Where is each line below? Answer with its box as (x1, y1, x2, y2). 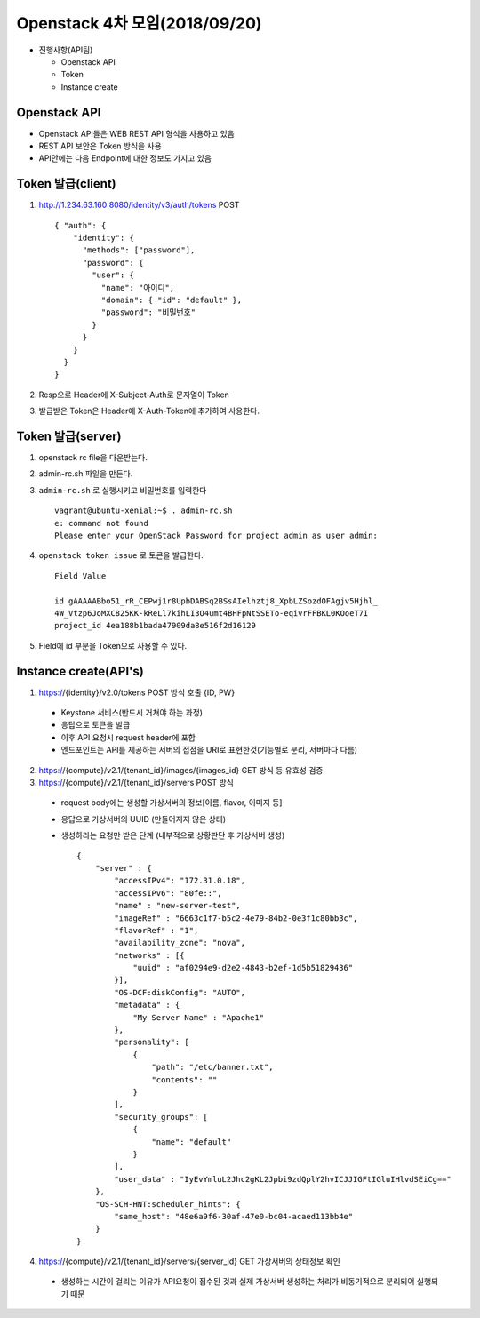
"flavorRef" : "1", (114, 925, 199, 935)
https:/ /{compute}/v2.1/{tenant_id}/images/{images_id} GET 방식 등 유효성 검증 (38, 764, 324, 775)
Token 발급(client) (16, 176, 117, 191)
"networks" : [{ (114, 950, 185, 960)
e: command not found (54, 518, 148, 528)
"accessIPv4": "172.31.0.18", (114, 875, 246, 886)
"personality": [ (114, 1037, 190, 1048)
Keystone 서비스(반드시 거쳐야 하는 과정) (60, 707, 204, 718)
